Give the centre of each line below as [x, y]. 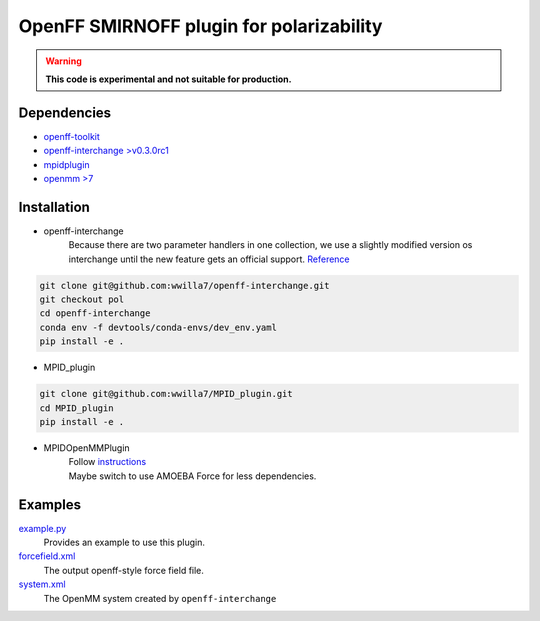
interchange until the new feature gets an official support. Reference [209, 259]
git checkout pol [82, 299]
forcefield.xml [47, 556]
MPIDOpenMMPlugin [86, 447]
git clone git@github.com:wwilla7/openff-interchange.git [184, 285]
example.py [42, 528]
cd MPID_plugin [76, 408]
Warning [63, 61]
